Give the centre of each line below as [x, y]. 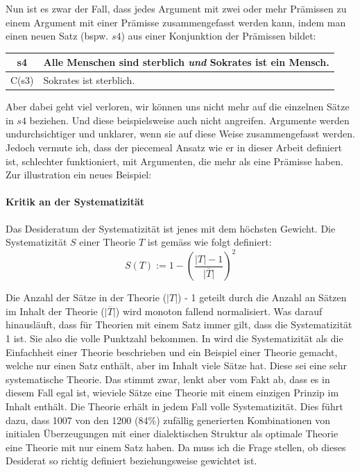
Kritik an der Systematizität [75, 202]
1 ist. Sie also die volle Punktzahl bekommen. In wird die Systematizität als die [174, 338]
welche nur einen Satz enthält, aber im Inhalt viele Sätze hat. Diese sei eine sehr [177, 365]
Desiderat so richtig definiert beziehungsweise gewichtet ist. [131, 461]
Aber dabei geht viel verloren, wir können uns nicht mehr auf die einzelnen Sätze [178, 107]
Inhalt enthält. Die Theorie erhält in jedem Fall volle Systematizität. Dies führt [174, 406]
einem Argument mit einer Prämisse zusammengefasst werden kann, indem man [176, 22]
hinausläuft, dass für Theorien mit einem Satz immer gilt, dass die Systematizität [179, 324]
